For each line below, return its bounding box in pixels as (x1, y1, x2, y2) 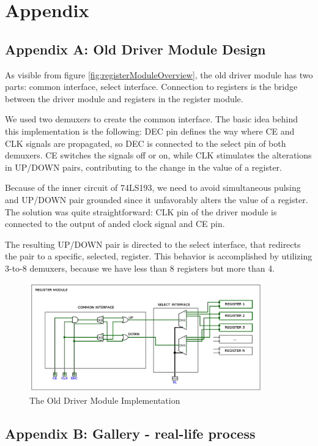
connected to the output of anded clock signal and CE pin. (5, 217, 225, 230)
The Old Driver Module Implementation (29, 394, 180, 407)
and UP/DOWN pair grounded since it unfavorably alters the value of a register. (5, 193, 308, 206)
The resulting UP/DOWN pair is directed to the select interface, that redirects (5, 237, 301, 250)
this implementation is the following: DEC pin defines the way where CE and (5, 124, 295, 137)
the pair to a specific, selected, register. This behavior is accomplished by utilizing (5, 250, 312, 262)
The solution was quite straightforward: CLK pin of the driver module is (5, 205, 277, 218)
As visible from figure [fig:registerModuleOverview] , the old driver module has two (5, 68, 313, 81)
